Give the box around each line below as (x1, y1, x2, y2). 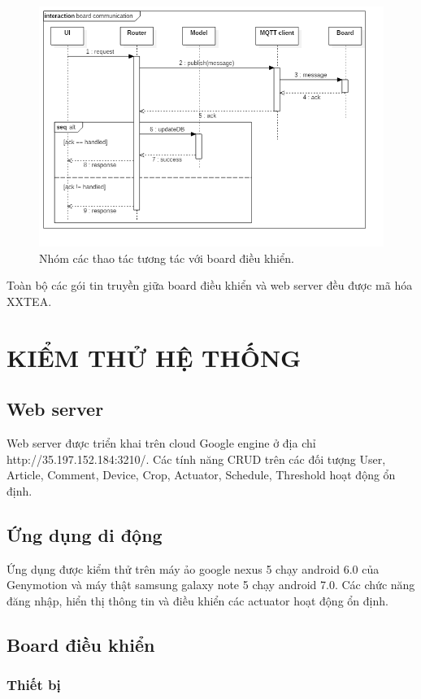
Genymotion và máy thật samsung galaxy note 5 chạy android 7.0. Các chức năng (7, 576, 415, 593)
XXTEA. (7, 293, 52, 309)
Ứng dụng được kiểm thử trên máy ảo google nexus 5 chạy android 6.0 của (7, 560, 380, 577)
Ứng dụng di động (7, 522, 163, 547)
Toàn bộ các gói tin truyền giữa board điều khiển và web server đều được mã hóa (7, 277, 413, 294)
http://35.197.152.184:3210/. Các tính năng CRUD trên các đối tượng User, (7, 450, 386, 467)
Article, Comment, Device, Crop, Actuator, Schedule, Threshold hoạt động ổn (7, 466, 396, 483)
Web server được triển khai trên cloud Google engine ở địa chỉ (7, 435, 316, 452)
